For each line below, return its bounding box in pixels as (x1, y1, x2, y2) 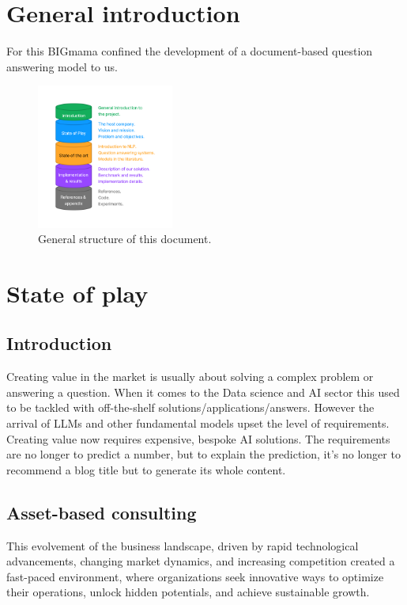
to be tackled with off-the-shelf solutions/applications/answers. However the (6, 399, 375, 416)
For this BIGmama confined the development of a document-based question (6, 43, 373, 59)
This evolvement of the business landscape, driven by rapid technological (6, 537, 359, 554)
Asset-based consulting (6, 500, 197, 524)
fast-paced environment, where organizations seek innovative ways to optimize (6, 568, 384, 584)
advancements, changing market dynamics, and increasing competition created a (6, 553, 395, 569)
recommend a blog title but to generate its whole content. (6, 461, 286, 478)
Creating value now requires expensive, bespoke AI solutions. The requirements (6, 430, 390, 447)
